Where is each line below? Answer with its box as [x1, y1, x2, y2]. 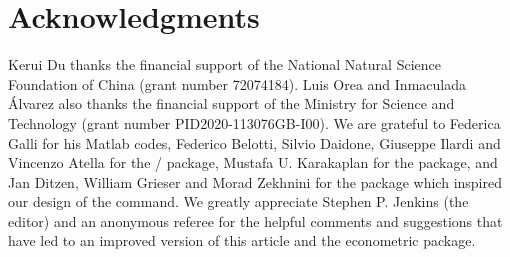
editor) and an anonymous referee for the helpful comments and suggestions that [8, 210, 503, 231]
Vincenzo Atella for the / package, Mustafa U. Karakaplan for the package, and [8, 152, 498, 173]
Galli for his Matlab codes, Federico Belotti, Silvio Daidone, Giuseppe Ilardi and [8, 132, 501, 153]
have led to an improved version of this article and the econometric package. [8, 230, 476, 251]
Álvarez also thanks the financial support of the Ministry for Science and [8, 93, 455, 114]
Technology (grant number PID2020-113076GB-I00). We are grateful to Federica [8, 112, 501, 133]
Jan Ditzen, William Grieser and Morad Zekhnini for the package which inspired [8, 171, 502, 192]
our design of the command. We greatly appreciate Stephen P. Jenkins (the [8, 191, 469, 212]
